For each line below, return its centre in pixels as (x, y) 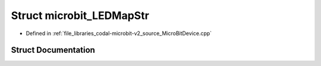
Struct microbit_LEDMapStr (80, 15)
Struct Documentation (53, 50)
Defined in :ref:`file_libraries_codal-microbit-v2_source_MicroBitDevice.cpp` (119, 33)
